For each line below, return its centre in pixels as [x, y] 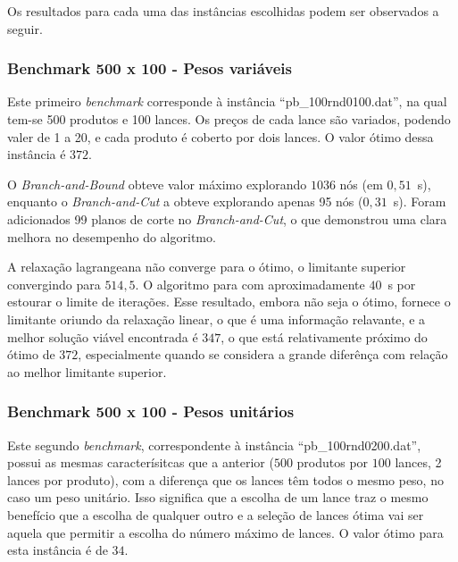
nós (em [361, 184]
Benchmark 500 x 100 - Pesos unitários [151, 411]
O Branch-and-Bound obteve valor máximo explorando [157, 184]
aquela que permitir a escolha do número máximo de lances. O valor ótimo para [225, 532]
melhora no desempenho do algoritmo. [112, 236]
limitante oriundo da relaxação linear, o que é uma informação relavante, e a [217, 319]
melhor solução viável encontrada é [103, 336]
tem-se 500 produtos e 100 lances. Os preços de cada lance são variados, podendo [229, 119]
